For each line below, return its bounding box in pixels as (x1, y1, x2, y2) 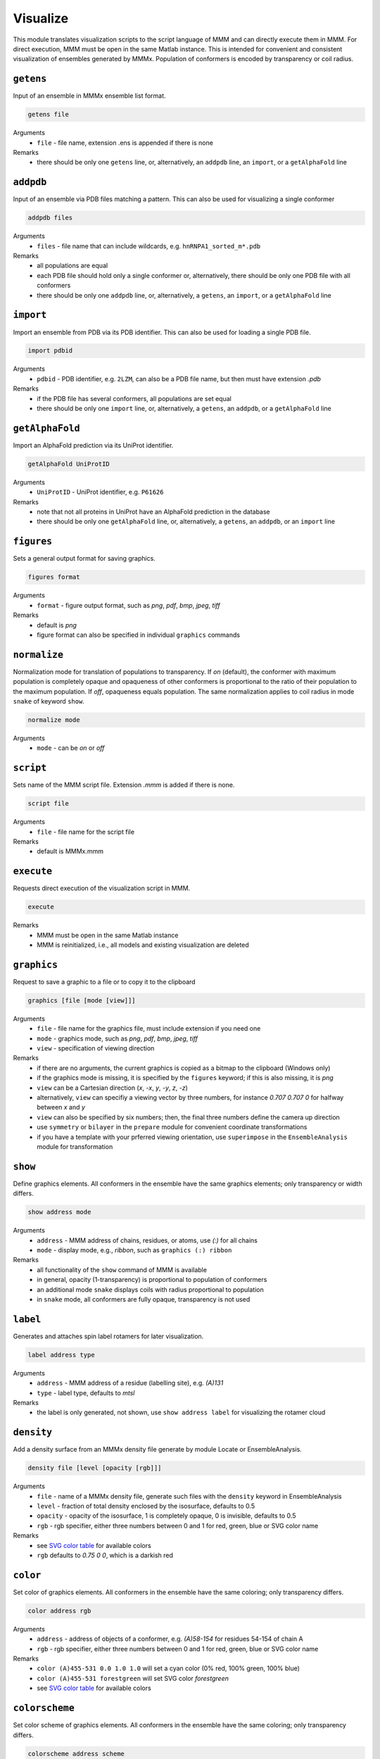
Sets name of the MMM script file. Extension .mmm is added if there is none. (13, 781, 235, 789)
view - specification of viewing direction (37, 1044, 155, 1053)
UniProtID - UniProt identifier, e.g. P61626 (37, 488, 164, 496)
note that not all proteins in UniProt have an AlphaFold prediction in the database (37, 507, 270, 516)
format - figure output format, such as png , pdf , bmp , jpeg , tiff (37, 601, 221, 609)
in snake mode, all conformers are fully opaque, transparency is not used (37, 1295, 251, 1303)
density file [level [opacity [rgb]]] (27, 1464, 162, 1472)
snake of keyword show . (13, 697, 84, 705)
